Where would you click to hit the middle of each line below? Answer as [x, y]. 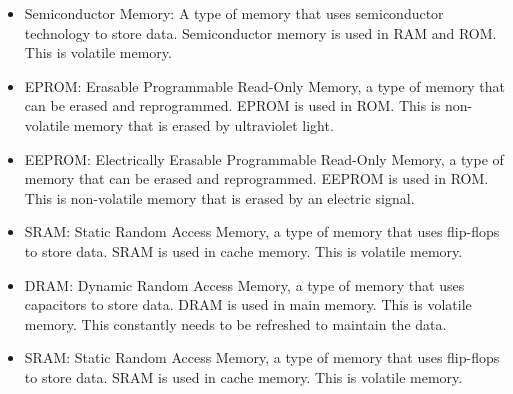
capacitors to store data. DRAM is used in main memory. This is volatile [248, 304]
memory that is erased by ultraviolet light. [203, 124]
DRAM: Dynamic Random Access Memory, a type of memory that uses [244, 284]
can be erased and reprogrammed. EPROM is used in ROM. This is [232, 105]
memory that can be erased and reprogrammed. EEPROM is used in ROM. [256, 178]
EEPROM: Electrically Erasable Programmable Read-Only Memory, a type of [264, 158]
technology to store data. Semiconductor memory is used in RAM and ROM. [260, 32]
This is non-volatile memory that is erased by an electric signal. [219, 197]
